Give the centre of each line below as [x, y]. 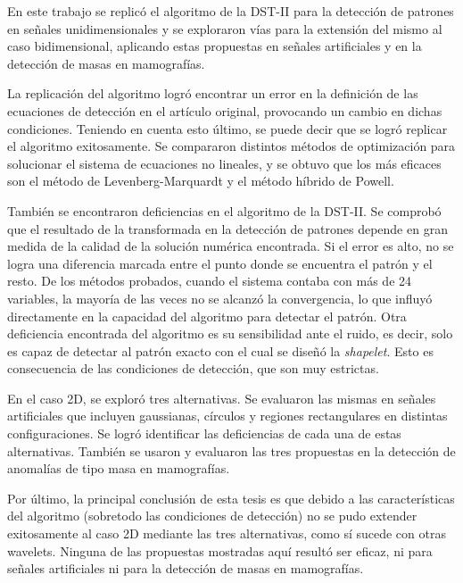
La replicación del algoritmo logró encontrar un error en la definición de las [213, 93]
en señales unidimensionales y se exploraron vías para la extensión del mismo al [225, 28]
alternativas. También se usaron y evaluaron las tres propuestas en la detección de [231, 450]
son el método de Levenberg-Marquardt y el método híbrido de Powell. [201, 181]
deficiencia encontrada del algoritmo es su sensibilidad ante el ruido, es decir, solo [230, 333]
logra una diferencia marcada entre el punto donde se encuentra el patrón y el [220, 263]
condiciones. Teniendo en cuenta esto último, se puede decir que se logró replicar [227, 128]
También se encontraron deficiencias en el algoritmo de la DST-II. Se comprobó [224, 210]
